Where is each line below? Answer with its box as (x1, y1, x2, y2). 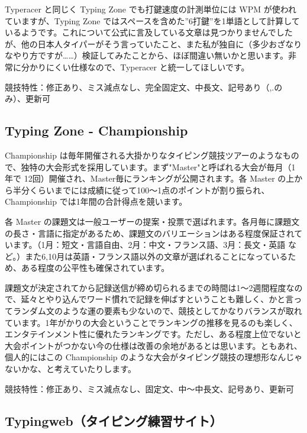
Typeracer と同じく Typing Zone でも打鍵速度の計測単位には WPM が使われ (5, 3, 297, 15)
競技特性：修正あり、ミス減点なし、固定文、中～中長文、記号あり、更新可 (5, 382, 294, 395)
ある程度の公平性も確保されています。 (21, 261, 170, 274)
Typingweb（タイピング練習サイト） (5, 411, 222, 429)
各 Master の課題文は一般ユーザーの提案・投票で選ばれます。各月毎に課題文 (5, 215, 300, 227)
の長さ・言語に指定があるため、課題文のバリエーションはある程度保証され (5, 227, 295, 239)
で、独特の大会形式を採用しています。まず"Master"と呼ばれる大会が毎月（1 (5, 160, 296, 173)
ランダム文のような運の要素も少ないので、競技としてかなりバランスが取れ (12, 305, 302, 317)
